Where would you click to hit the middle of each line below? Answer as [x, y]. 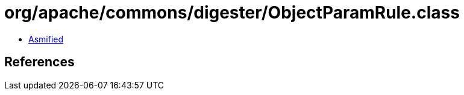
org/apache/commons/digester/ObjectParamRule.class [232, 13]
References [39, 62]
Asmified [46, 39]
